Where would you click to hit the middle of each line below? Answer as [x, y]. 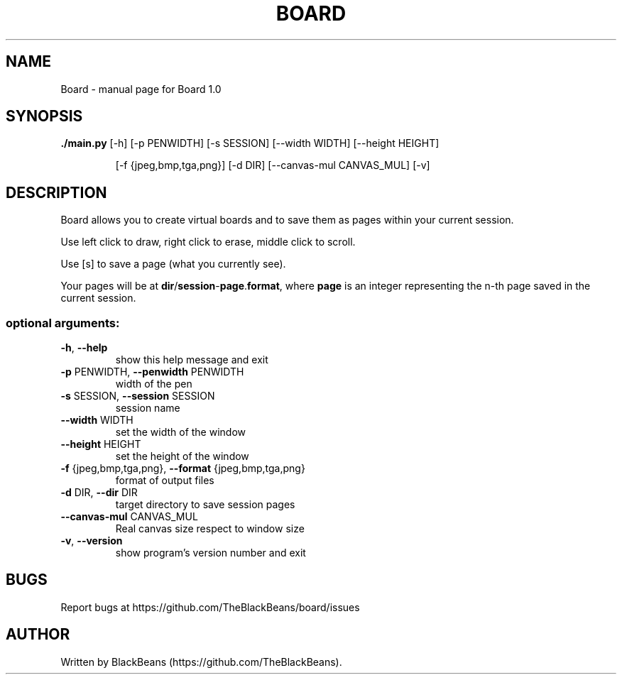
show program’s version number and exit [211, 553]
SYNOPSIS [44, 116]
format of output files [165, 481]
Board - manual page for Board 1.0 [141, 89]
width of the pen [154, 384]
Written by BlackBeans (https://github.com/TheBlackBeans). [201, 662]
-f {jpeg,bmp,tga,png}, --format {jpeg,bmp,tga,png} [183, 468]
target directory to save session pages [205, 505]
